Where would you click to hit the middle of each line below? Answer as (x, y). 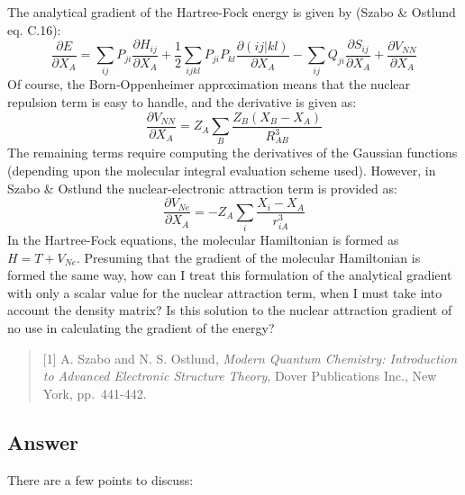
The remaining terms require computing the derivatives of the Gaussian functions (232, 153)
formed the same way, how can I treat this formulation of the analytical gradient (230, 275)
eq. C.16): (34, 29)
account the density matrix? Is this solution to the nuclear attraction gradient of (230, 310)
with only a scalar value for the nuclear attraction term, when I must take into (225, 292)
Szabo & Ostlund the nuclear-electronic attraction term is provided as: (202, 188)
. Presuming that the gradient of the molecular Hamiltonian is (249, 257)
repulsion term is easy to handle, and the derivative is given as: (182, 102)
